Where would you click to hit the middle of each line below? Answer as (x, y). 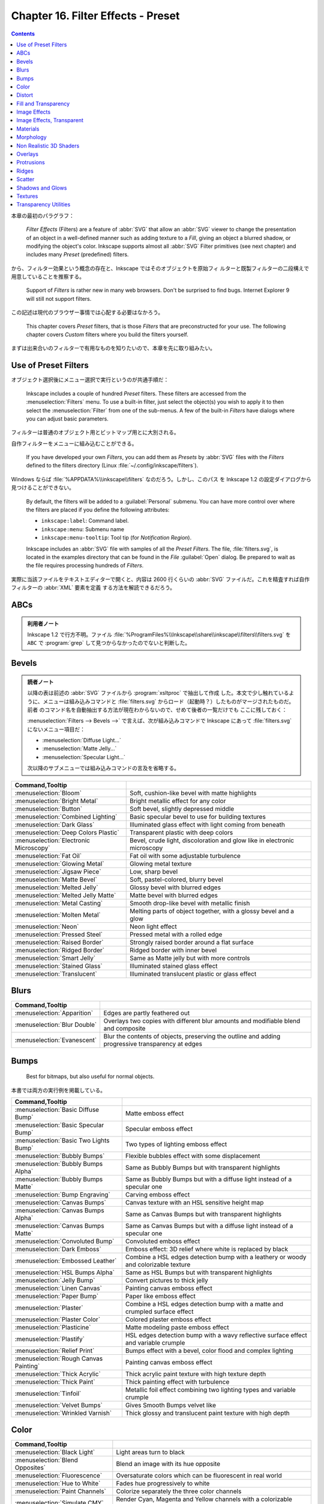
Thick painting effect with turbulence (177, 1382)
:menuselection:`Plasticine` (53, 1327)
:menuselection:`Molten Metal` (58, 914)
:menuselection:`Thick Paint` (55, 1382)
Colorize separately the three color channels (179, 1491)
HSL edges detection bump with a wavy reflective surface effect (216, 1335)
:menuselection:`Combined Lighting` (66, 816)
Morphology (32, 137)
